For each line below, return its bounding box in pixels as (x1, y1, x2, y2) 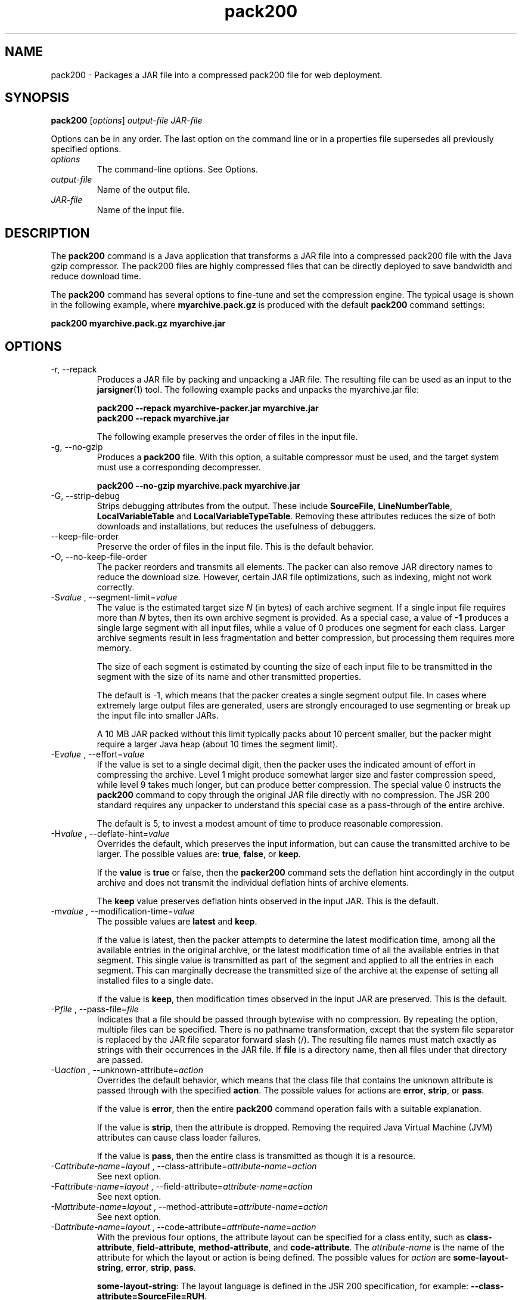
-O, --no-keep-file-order (51, 552, 147, 562)
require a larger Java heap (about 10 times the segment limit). (97, 739, 338, 750)
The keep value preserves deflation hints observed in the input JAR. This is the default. (97, 896, 439, 907)
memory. (97, 643, 132, 654)
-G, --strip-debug (51, 491, 120, 501)
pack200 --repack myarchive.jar (97, 413, 229, 424)
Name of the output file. (97, 184, 190, 195)
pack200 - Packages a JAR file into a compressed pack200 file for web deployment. (51, 69, 383, 80)
